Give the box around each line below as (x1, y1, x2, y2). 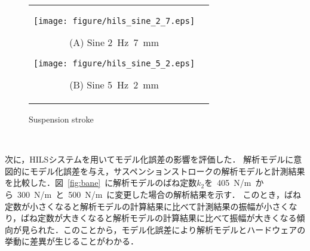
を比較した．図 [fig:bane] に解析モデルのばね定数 (5, 176, 197, 189)
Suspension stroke (29, 113, 94, 125)
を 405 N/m (204, 176, 251, 189)
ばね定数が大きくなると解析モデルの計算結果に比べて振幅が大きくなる (21, 212, 297, 224)
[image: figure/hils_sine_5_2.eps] (33, 59, 195, 68)
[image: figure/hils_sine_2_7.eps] (33, 16, 195, 26)
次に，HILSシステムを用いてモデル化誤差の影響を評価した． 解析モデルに (5, 153, 294, 166)
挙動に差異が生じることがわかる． (5, 235, 139, 247)
